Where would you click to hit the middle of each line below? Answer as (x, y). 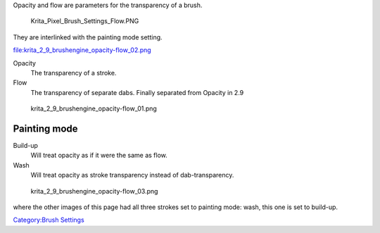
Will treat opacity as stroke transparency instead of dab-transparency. (132, 175)
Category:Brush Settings (49, 220)
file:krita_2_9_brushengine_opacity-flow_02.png (82, 50)
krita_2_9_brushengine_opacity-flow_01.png (94, 108)
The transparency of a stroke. (74, 73)
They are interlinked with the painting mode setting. (88, 37)
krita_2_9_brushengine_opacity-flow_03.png (94, 191)
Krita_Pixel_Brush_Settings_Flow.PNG (85, 21)
